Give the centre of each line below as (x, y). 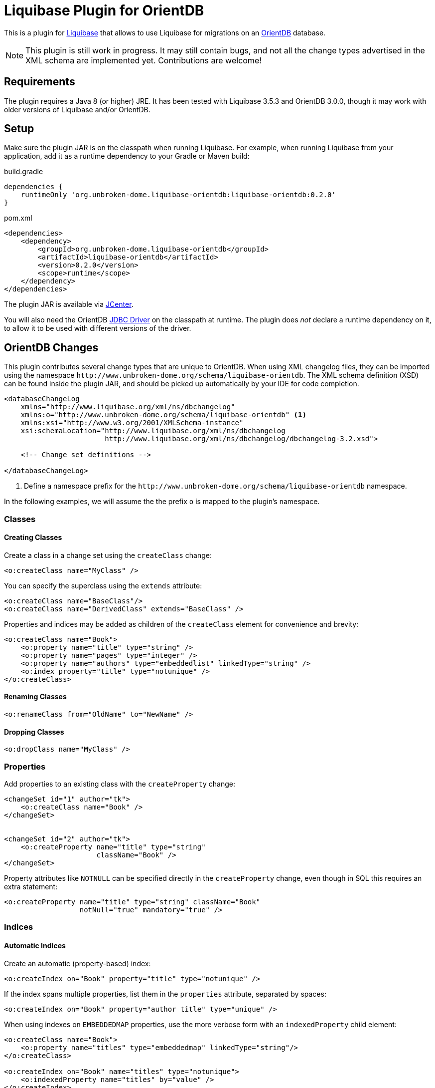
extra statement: (31, 887)
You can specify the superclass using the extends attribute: (103, 585)
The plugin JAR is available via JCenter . (69, 304)
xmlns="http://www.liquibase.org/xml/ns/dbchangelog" (128, 407)
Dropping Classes (34, 732)
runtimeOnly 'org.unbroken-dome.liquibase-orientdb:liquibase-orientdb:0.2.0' (178, 195)
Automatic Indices (35, 946)
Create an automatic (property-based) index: (77, 963)
